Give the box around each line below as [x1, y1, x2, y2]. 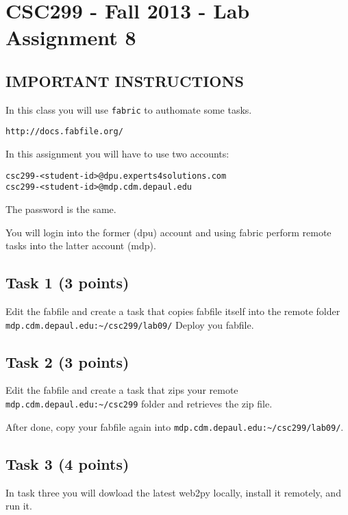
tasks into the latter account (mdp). [5, 238, 156, 253]
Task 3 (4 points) [5, 453, 129, 474]
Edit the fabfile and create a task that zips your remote [5, 383, 238, 397]
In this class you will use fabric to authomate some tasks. [5, 102, 252, 116]
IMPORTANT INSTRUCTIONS [5, 70, 244, 91]
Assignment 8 [5, 23, 136, 51]
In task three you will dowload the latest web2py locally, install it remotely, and [5, 485, 341, 499]
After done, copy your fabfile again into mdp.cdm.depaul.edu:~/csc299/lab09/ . [5, 419, 344, 434]
